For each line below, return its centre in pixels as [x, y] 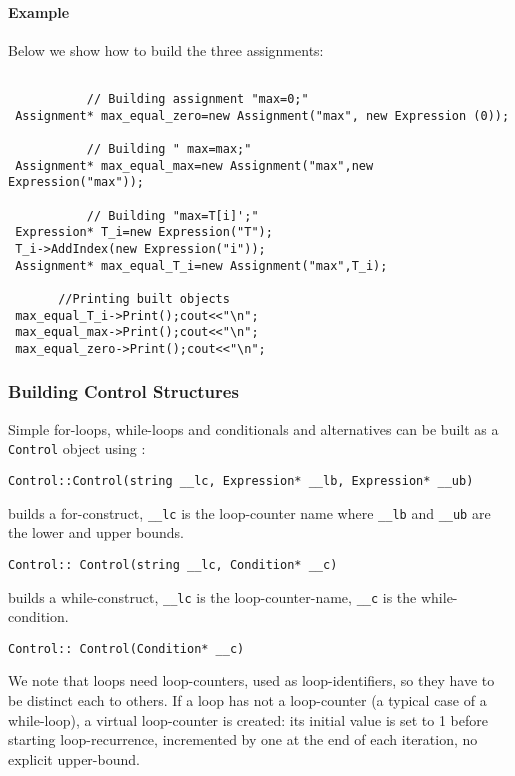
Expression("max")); [76, 182]
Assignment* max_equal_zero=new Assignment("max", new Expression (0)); [262, 115]
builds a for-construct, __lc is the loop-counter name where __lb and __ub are [249, 512]
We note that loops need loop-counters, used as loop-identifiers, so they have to [251, 680]
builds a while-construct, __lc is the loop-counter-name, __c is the [212, 596]
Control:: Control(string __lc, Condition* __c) [173, 564]
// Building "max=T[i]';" [172, 215]
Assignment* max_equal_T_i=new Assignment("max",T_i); [201, 265]
